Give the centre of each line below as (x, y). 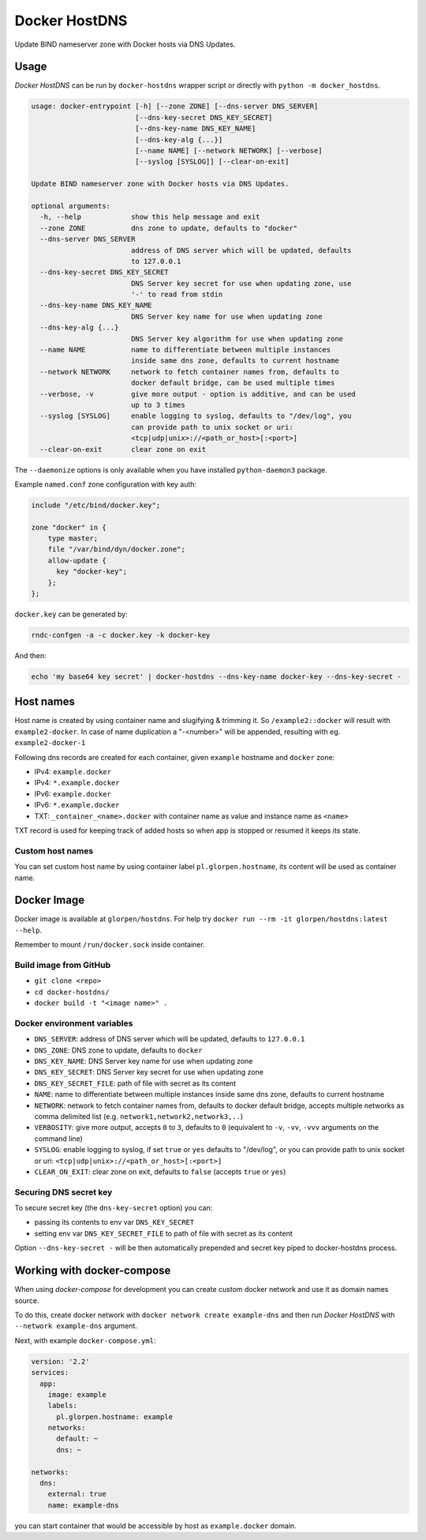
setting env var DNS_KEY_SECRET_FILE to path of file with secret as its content (164, 1233)
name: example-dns (83, 1505)
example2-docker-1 (50, 743)
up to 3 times (158, 405)
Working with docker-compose (93, 1271)
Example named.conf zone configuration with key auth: (106, 484)
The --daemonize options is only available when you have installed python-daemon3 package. (171, 469)
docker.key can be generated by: (71, 614)
